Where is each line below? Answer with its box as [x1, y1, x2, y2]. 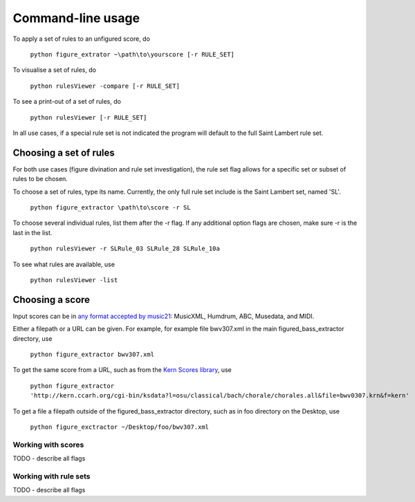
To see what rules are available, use [12, 260, 116, 268]
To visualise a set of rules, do [12, 66, 97, 74]
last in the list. [12, 228, 53, 236]
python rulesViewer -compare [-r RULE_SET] [30, 82, 180, 90]
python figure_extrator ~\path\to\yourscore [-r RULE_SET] [30, 50, 235, 58]
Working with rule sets [12, 471, 91, 481]
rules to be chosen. [12, 175, 68, 183]
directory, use [12, 334, 53, 342]
